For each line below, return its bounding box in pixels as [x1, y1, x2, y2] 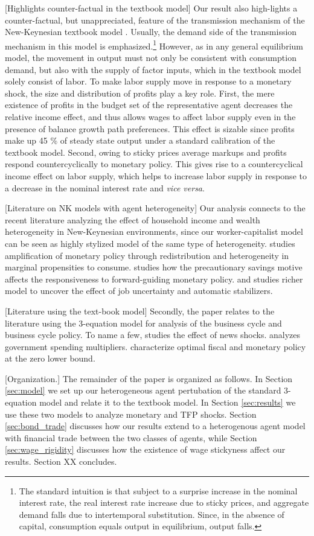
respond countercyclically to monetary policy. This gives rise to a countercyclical [5, 158, 303, 170]
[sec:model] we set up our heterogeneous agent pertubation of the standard [5, 384, 281, 397]
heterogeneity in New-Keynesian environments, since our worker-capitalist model [5, 225, 303, 238]
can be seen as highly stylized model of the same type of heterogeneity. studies [5, 237, 295, 249]
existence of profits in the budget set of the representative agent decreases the [5, 98, 293, 111]
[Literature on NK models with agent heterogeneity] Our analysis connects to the [5, 202, 306, 214]
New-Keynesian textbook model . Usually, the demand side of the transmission [5, 25, 297, 38]
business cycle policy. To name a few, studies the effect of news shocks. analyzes [5, 328, 301, 341]
